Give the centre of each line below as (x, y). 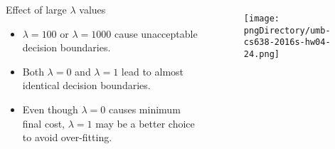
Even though (50, 109)
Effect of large (36, 9)
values (92, 9)
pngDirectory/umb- (287, 30)
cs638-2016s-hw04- (287, 42)
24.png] (261, 54)
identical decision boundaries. (86, 85)
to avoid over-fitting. (67, 137)
